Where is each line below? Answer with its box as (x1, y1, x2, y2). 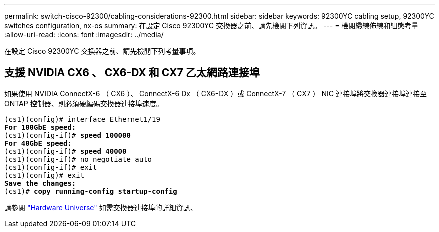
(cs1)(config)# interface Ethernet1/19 (4, 115, 160, 123)
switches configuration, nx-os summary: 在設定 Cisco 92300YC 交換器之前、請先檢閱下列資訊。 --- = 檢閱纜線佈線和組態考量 (4, 21, 419, 30)
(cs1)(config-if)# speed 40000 (4, 147, 127, 155)
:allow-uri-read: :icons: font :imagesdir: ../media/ (4, 30, 164, 39)
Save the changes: (4, 179, 76, 187)
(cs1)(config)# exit (4, 171, 85, 179)
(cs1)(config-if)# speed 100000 (4, 131, 131, 139)
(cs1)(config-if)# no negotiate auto (4, 155, 152, 163)
